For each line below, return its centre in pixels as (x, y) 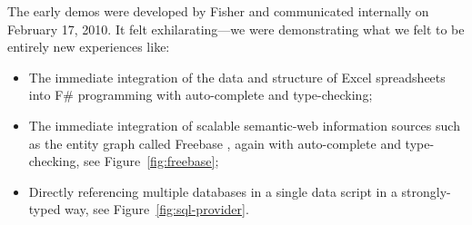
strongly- (426, 191)
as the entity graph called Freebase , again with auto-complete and (215, 143)
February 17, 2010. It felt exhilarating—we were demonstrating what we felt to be (236, 29)
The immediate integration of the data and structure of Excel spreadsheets (237, 77)
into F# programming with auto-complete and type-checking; (201, 95)
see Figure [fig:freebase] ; (151, 161)
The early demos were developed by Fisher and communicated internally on (218, 11)
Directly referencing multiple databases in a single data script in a (213, 191)
